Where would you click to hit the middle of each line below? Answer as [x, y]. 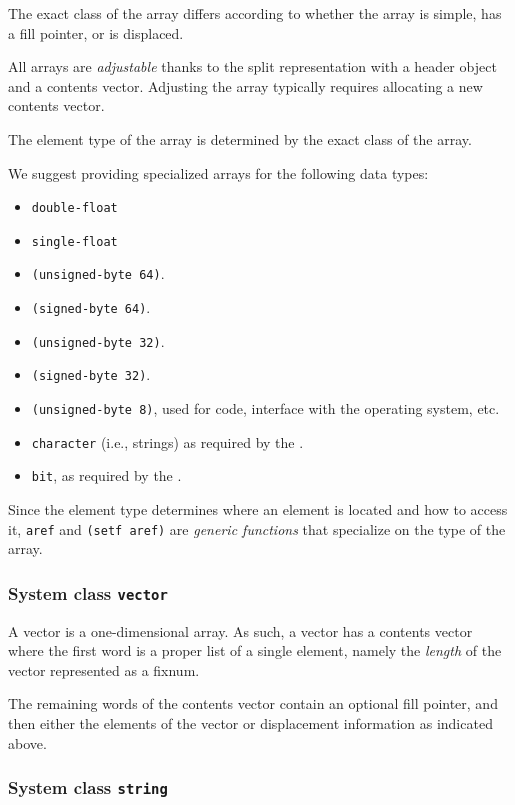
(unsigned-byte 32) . [98, 340]
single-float [74, 241]
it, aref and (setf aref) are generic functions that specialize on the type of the [257, 528]
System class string [88, 787]
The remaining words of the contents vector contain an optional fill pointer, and [253, 703]
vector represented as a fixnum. [104, 669]
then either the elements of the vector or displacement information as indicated [250, 723]
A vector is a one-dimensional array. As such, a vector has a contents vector [240, 630]
